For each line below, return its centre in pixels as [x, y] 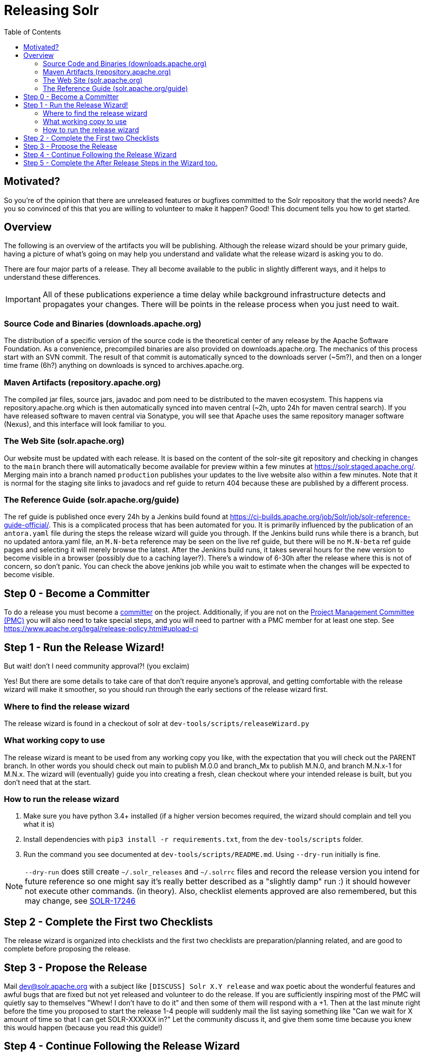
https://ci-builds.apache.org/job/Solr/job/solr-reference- [320, 517]
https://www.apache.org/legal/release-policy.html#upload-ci [101, 629]
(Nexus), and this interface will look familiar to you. [85, 424]
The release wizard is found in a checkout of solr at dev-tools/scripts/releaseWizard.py [157, 723]
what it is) [39, 824]
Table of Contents [33, 32]
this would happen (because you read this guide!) [83, 1028]
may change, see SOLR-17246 [80, 901]
